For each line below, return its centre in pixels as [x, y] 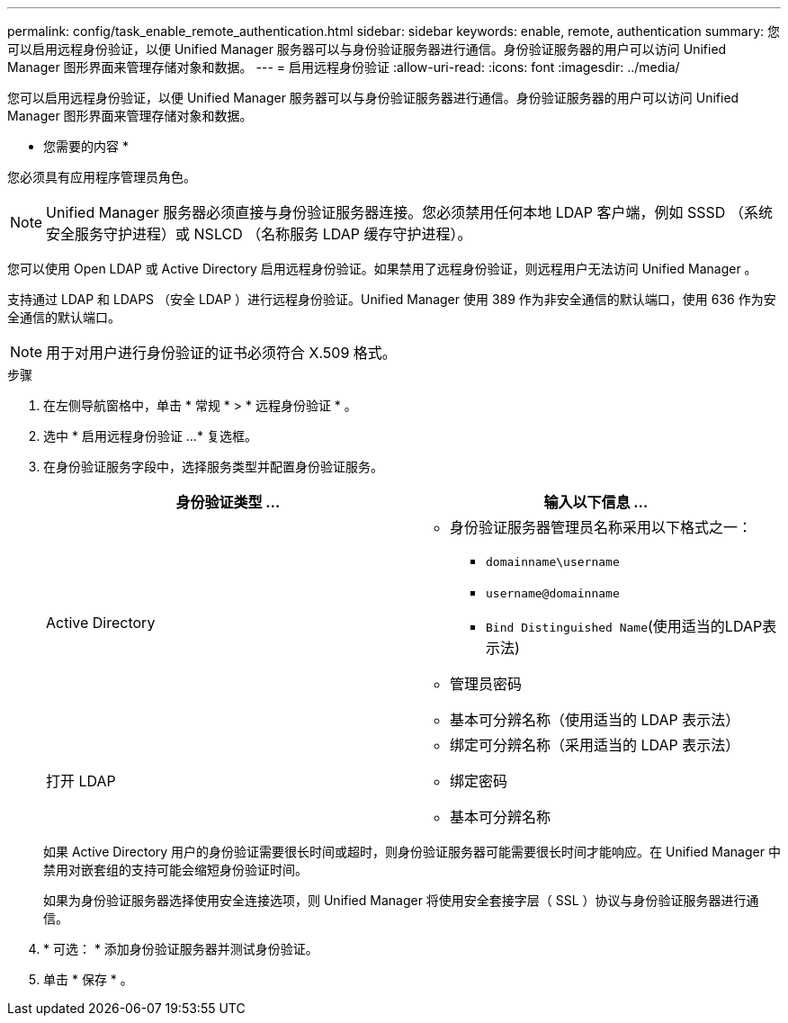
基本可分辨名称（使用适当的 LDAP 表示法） [595, 720]
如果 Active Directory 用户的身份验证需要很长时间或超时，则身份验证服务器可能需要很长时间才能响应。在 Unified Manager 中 [412, 852]
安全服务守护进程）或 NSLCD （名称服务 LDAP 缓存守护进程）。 [259, 234]
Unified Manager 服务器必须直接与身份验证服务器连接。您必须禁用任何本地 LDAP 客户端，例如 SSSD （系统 [409, 212]
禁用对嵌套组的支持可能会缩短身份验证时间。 [175, 870]
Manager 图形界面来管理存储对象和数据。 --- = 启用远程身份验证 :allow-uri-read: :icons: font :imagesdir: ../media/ [344, 67]
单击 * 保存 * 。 [88, 979]
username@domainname [553, 593]
